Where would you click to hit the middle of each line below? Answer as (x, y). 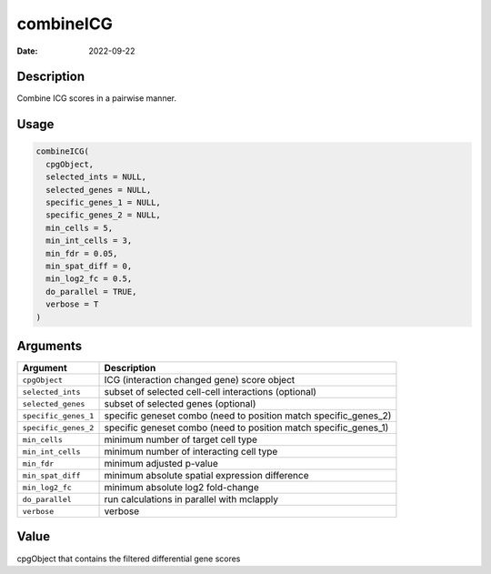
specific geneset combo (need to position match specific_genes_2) (248, 416)
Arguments (50, 346)
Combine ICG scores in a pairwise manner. (97, 98)
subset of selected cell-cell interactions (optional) (210, 392)
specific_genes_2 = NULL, (103, 215)
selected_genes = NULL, (99, 190)
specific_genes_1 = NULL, (103, 203)
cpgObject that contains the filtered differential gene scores (129, 559)
